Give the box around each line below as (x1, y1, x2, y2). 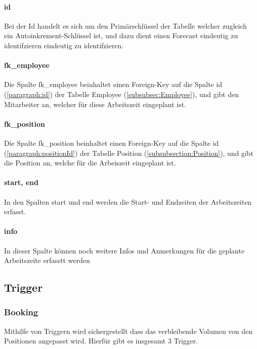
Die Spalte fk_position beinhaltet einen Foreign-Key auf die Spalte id (4, 137, 219, 148)
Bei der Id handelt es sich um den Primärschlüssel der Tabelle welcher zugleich (4, 20, 247, 31)
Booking (4, 306, 38, 318)
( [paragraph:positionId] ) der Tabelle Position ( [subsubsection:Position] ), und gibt (4, 147, 253, 158)
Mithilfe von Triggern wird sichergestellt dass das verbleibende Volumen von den (4, 325, 253, 336)
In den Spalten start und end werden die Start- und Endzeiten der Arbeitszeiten (4, 196, 252, 207)
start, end (4, 177, 39, 188)
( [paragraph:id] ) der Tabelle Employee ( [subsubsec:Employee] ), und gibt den (4, 89, 239, 99)
